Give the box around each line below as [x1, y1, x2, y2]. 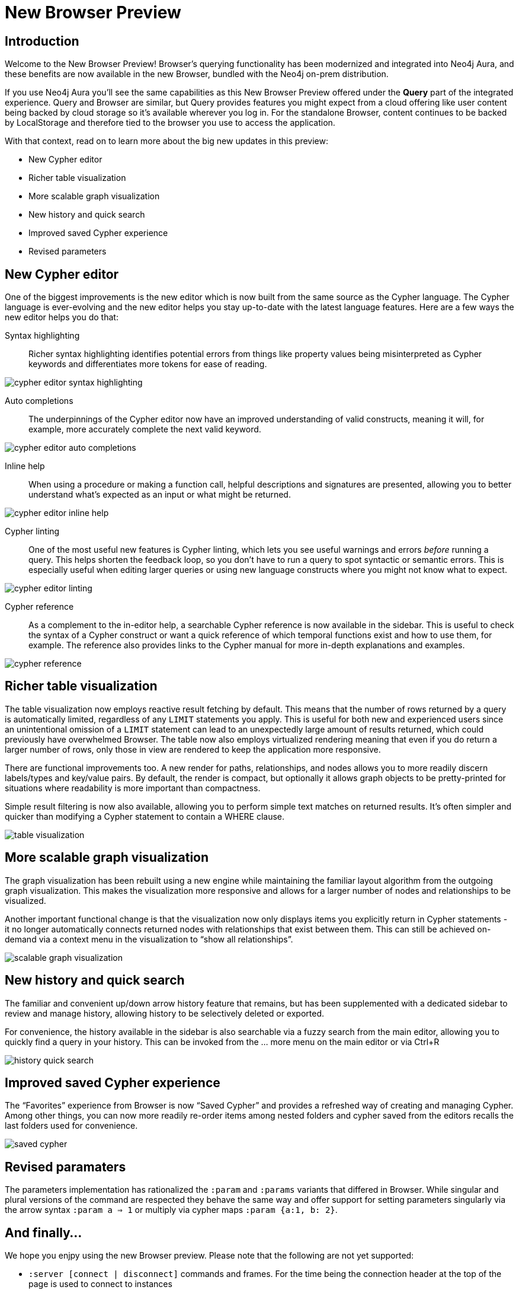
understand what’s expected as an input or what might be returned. [28, 489, 291, 500]
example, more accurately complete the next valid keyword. [28, 424, 261, 435]
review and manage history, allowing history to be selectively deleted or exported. [5, 1008, 325, 1018]
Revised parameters [28, 246, 107, 257]
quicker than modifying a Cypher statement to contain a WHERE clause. [5, 811, 285, 821]
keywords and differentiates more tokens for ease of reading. [28, 359, 267, 370]
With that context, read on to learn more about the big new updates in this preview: [5, 136, 328, 147]
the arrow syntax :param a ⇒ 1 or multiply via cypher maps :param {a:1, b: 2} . [5, 1205, 338, 1215]
